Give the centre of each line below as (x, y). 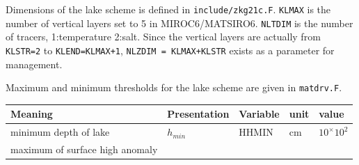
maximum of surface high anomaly (84, 149)
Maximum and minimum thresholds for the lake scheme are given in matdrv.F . (174, 87)
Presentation (198, 114)
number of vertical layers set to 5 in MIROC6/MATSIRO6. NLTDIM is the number (179, 23)
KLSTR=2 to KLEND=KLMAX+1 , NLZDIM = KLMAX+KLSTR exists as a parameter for (170, 50)
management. (34, 64)
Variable (259, 114)
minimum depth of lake (60, 132)
